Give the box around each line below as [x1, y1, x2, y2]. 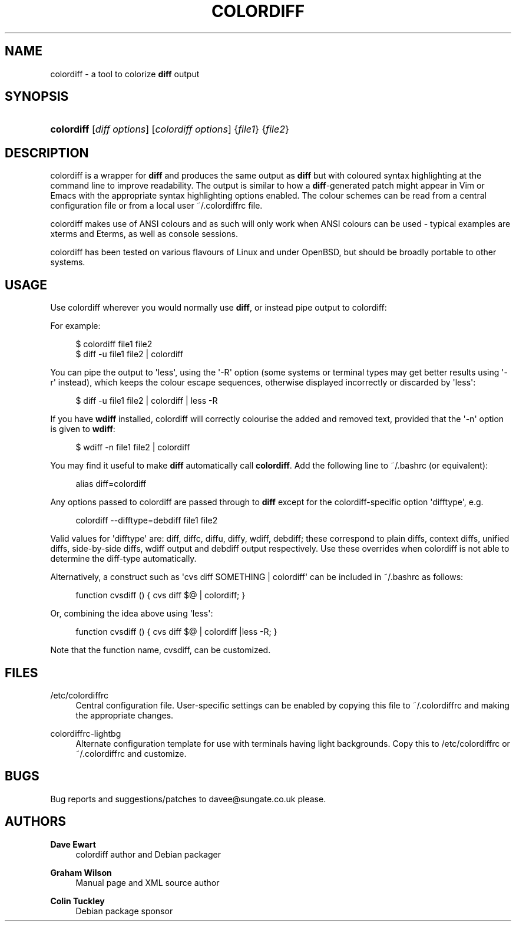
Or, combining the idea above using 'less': [50, 608, 213, 619]
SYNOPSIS [5, 89, 69, 104]
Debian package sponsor [75, 905, 173, 916]
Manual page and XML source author [75, 877, 220, 888]
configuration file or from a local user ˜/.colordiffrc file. [50, 200, 263, 211]
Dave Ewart [50, 839, 96, 849]
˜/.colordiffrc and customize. [75, 748, 187, 759]
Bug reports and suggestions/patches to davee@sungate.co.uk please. [50, 793, 326, 804]
